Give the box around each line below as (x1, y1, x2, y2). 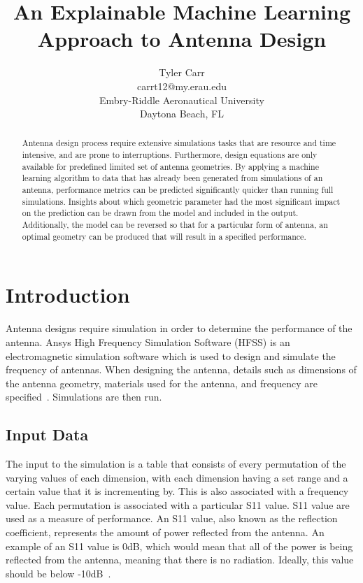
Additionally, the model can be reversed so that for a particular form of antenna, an (22, 219, 328, 231)
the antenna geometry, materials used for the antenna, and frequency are (6, 375, 318, 390)
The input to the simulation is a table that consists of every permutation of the (6, 456, 346, 471)
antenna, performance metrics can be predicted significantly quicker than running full (22, 184, 334, 196)
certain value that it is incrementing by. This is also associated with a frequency (6, 484, 349, 498)
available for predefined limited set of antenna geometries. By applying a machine (22, 160, 319, 172)
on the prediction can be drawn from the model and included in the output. (22, 207, 299, 219)
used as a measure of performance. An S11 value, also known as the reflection (6, 511, 338, 526)
